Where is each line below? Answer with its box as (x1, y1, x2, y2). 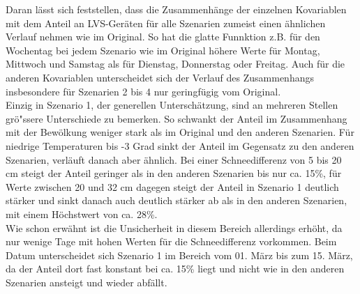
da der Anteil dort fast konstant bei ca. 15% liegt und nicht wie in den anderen (6, 261, 345, 276)
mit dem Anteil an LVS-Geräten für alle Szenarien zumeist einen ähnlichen (6, 15, 326, 30)
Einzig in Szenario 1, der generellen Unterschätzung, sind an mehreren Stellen (6, 98, 338, 112)
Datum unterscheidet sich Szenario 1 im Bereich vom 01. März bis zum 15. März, (6, 247, 353, 262)
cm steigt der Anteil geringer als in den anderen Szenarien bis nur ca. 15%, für (6, 166, 342, 180)
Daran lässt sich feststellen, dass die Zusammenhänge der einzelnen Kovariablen (6, 2, 347, 16)
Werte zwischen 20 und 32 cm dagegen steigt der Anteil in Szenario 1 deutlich (6, 179, 339, 194)
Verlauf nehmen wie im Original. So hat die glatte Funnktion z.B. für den (6, 29, 320, 44)
